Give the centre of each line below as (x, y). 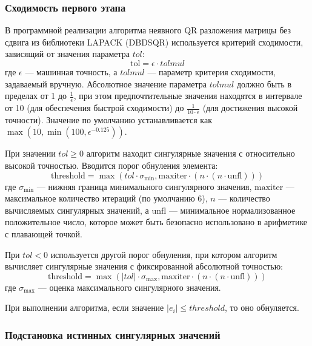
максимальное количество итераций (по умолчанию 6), (106, 198)
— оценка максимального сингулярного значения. (129, 287)
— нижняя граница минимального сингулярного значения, (144, 186)
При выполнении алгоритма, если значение (85, 307)
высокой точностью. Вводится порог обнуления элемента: (111, 165)
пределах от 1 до (36, 96)
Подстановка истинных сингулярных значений (113, 334)
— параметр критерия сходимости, (211, 72)
